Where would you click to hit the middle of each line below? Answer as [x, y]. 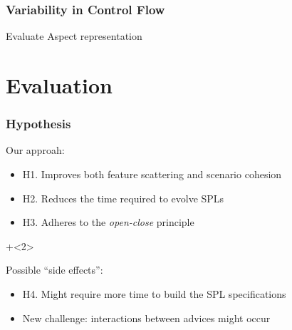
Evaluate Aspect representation [74, 36]
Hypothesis [38, 124]
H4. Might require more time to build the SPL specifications [154, 293]
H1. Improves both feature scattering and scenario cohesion [152, 174]
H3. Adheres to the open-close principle [108, 222]
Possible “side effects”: [54, 270]
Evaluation [59, 85]
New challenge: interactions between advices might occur [146, 318]
